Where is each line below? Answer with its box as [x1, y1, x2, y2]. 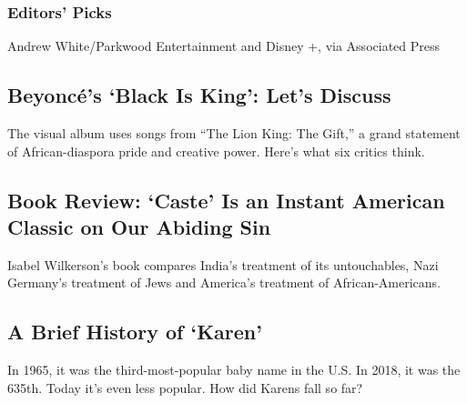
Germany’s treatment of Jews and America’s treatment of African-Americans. [7, 273, 442, 292]
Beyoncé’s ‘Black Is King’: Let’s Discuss [7, 81, 391, 109]
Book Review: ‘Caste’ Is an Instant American [7, 186, 445, 214]
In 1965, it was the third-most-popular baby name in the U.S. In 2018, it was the [7, 360, 461, 379]
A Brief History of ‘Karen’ [7, 317, 262, 346]
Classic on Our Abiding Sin [7, 212, 271, 240]
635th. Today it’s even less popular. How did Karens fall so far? [7, 378, 363, 397]
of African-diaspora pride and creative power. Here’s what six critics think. [7, 141, 425, 160]
